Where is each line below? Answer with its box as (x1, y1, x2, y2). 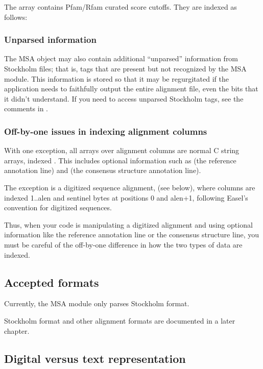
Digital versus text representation (4, 350, 186, 366)
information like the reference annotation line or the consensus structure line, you (4, 229, 259, 240)
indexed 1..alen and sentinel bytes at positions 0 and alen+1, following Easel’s (4, 192, 248, 203)
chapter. (4, 325, 30, 336)
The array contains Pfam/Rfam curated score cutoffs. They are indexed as (4, 2, 237, 12)
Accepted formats (4, 274, 99, 290)
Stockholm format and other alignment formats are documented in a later (4, 315, 235, 326)
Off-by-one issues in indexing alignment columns (4, 125, 207, 137)
